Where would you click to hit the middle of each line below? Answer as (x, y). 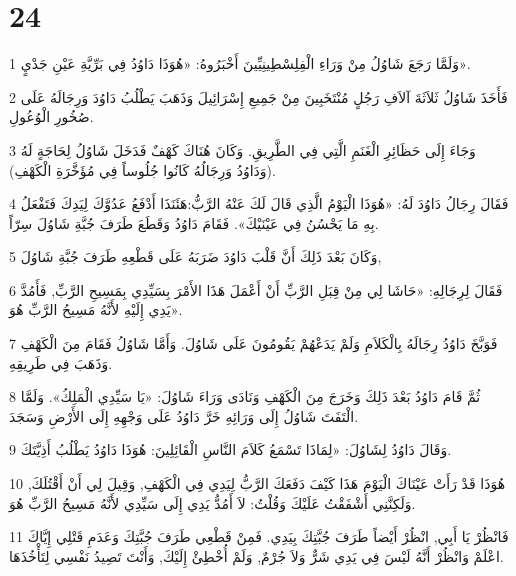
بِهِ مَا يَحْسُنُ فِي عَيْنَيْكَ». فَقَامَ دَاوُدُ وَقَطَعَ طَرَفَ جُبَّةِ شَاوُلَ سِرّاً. (194, 222)
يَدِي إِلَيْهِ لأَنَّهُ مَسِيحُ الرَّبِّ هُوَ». (96, 309)
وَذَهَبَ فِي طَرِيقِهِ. (61, 362)
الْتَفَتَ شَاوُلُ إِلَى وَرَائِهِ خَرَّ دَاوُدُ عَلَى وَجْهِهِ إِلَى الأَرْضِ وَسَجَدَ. (184, 415)
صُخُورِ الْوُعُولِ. (51, 116)
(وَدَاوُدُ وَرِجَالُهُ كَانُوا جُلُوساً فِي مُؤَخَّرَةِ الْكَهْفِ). (142, 169)
